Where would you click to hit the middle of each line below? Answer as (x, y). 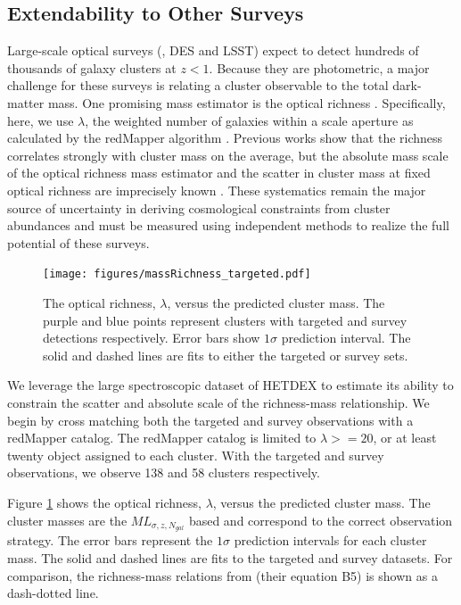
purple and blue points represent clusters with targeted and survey (225, 320)
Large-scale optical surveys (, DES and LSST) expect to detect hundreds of (213, 50)
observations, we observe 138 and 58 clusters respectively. (164, 472)
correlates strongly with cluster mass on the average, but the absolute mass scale (228, 155)
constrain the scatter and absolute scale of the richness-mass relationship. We (218, 402)
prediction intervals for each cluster (330, 540)
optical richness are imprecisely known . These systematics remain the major (217, 190)
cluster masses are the (67, 520)
